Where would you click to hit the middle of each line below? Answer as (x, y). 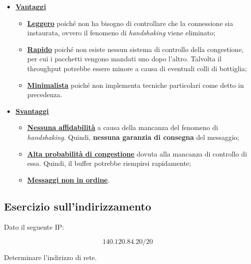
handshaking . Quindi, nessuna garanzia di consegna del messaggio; (133, 137)
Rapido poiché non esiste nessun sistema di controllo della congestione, (135, 49)
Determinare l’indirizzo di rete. (50, 257)
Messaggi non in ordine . (69, 179)
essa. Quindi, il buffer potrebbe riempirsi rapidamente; (109, 163)
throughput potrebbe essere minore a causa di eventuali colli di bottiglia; (137, 68)
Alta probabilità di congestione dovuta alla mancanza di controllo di (137, 153)
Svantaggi (32, 111)
